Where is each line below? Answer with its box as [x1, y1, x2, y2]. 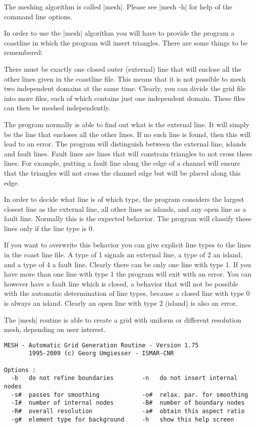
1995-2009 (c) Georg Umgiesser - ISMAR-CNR [29, 350, 174, 357]
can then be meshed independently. [4, 102, 111, 113]
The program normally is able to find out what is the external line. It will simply [4, 119, 250, 129]
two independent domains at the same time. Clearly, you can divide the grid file [4, 83, 246, 94]
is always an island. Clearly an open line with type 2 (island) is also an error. [4, 298, 238, 308]
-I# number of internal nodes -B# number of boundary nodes [11, 399, 245, 407]
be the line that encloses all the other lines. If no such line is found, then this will [4, 129, 251, 139]
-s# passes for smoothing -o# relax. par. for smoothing [11, 391, 248, 398]
